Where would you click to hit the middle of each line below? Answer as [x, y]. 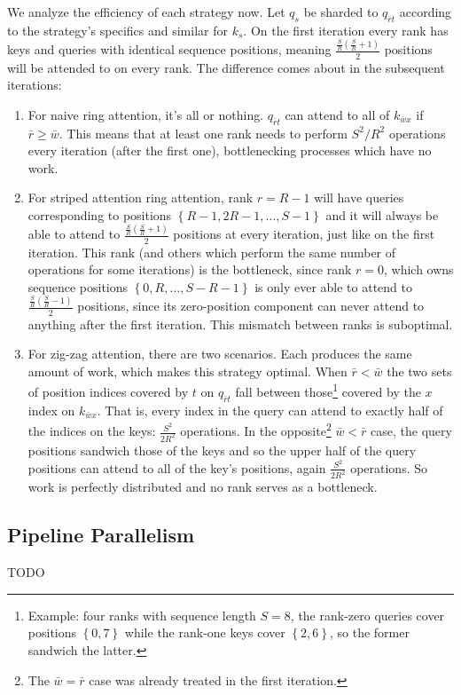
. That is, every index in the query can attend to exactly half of [270, 410]
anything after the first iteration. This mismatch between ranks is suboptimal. [240, 324]
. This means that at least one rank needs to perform [203, 133]
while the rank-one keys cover [205, 632]
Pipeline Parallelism [101, 535]
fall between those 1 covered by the [328, 390]
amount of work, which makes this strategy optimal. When [188, 371]
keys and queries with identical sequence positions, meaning [169, 49]
